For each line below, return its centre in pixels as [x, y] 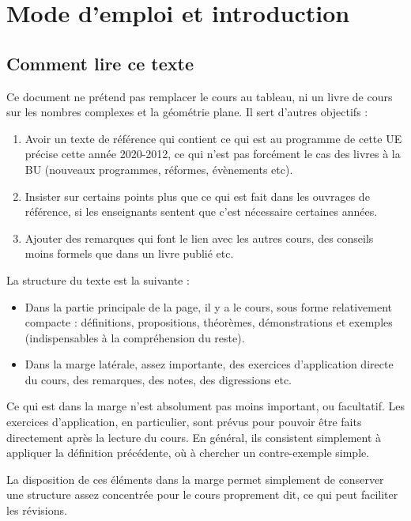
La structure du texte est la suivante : [98, 279]
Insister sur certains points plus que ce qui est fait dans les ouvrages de [197, 196]
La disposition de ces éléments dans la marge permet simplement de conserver [195, 479]
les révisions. [37, 510]
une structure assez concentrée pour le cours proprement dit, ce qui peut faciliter [202, 495]
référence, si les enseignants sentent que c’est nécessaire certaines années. [201, 211]
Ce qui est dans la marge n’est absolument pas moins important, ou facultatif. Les [206, 406]
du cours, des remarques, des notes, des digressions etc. [158, 379]
